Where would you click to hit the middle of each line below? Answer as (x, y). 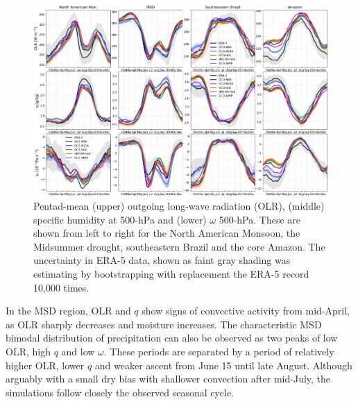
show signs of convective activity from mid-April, (246, 311)
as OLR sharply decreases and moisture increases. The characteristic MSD (164, 324)
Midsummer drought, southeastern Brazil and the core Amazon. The (179, 246)
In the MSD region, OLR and (68, 311)
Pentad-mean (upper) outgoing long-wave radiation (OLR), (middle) (179, 205)
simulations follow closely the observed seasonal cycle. (120, 392)
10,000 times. (61, 287)
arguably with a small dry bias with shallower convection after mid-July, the (168, 379)
